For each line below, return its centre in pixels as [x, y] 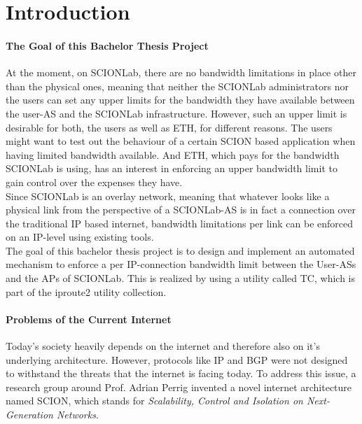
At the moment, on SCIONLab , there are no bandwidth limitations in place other [181, 72]
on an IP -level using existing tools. [80, 237]
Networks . [77, 415]
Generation [29, 415]
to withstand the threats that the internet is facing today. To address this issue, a [181, 373]
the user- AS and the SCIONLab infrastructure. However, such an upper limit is [176, 113]
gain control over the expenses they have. [94, 182]
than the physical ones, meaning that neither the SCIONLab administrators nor [177, 86]
